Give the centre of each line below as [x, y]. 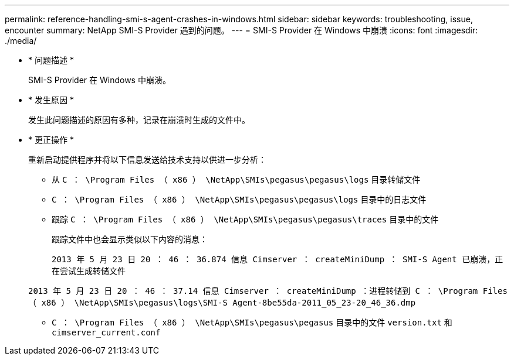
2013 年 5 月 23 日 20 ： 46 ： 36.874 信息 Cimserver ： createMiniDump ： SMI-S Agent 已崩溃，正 [278, 259]
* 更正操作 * [51, 140]
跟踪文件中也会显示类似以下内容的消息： [130, 239]
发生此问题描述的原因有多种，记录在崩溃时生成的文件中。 [139, 120]
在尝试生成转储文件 [89, 271]
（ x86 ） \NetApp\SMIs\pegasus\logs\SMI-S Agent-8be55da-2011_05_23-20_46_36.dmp [222, 303]
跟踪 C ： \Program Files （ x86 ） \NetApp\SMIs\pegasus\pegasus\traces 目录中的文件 [245, 219]
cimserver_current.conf [106, 332]
